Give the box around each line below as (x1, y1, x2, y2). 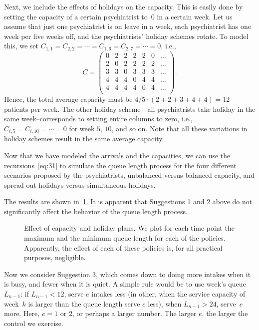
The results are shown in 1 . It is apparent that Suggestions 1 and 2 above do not (4, 196, 253, 207)
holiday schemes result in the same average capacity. (4, 133, 164, 144)
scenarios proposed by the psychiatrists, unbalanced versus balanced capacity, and (4, 170, 255, 180)
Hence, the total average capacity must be (4, 94, 133, 104)
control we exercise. (4, 318, 63, 328)
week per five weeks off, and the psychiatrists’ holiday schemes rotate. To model (4, 30, 249, 41)
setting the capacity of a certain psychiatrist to (4, 11, 148, 21)
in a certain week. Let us (157, 11, 233, 21)
